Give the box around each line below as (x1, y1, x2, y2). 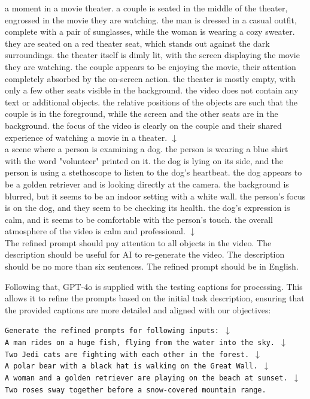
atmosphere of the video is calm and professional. (5, 225, 186, 237)
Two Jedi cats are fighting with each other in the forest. (5, 350, 250, 359)
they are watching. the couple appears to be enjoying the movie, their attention (5, 60, 296, 72)
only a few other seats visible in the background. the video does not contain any (5, 84, 299, 96)
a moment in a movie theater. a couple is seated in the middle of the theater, (5, 2, 288, 14)
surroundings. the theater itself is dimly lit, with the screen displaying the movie (5, 49, 300, 61)
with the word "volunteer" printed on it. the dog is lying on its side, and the (5, 154, 284, 167)
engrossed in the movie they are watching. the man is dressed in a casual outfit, (5, 13, 297, 26)
